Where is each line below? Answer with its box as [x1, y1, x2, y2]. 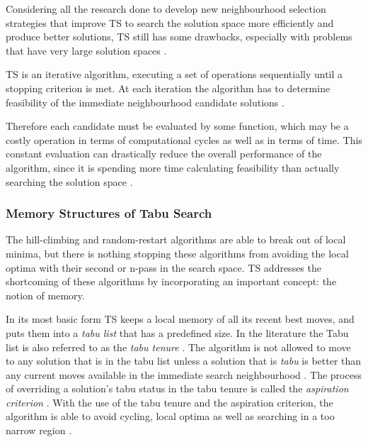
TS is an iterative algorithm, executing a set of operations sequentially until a [6, 67, 343, 82]
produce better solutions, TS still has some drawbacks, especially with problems [6, 29, 352, 44]
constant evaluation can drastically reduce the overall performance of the [6, 146, 322, 161]
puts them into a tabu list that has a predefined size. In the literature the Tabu [6, 325, 349, 340]
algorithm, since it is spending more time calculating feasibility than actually [6, 160, 340, 175]
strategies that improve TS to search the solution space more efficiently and [6, 15, 334, 30]
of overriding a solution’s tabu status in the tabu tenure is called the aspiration [6, 381, 349, 396]
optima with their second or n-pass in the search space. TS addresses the [6, 260, 321, 275]
